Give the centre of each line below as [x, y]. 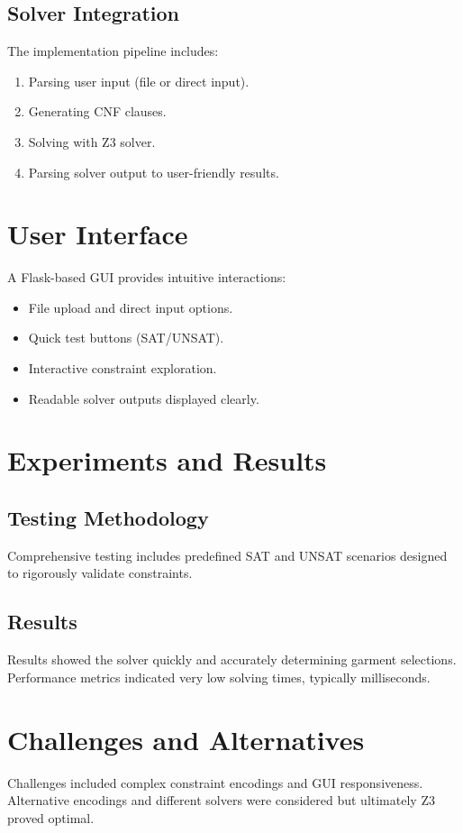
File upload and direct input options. [131, 307]
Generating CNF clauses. [97, 111]
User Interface [98, 234]
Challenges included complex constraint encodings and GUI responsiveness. [215, 782]
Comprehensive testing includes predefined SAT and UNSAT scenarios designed [227, 555]
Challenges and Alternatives [186, 739]
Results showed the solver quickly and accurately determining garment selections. [232, 659]
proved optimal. [51, 817]
